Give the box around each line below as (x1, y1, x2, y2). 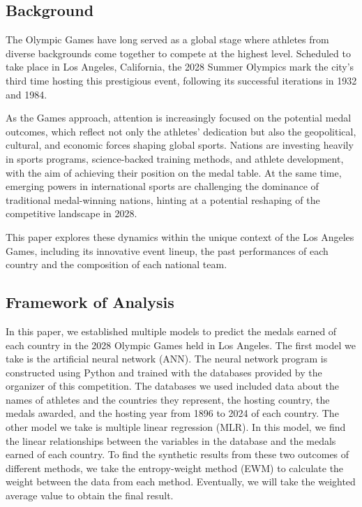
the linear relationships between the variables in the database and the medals (6, 433, 336, 448)
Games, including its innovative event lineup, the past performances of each (6, 243, 329, 258)
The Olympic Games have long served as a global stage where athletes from (6, 32, 329, 47)
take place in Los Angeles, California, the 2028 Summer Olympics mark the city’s (6, 59, 354, 74)
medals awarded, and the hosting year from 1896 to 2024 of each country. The (6, 406, 339, 420)
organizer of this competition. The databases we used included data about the (6, 379, 339, 393)
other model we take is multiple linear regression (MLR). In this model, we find (6, 420, 346, 434)
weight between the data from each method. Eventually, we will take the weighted (6, 474, 356, 489)
